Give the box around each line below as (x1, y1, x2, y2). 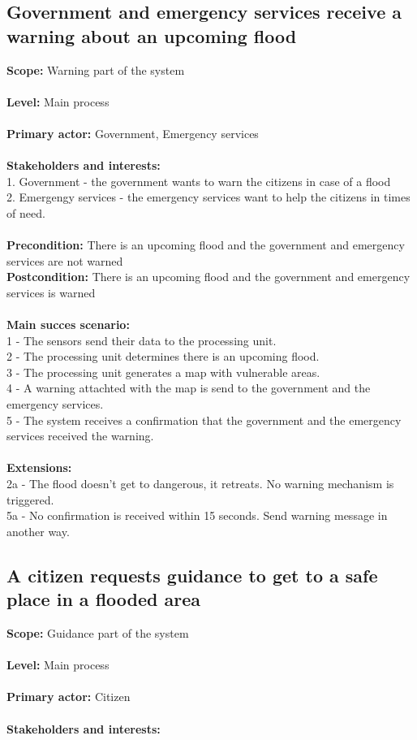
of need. (6, 204, 45, 221)
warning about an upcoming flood (6, 23, 297, 48)
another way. (6, 522, 70, 539)
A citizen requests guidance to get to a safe (6, 562, 378, 587)
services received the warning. (6, 427, 154, 444)
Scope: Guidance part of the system (6, 625, 189, 641)
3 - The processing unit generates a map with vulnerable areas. (6, 363, 320, 380)
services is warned (6, 283, 96, 301)
